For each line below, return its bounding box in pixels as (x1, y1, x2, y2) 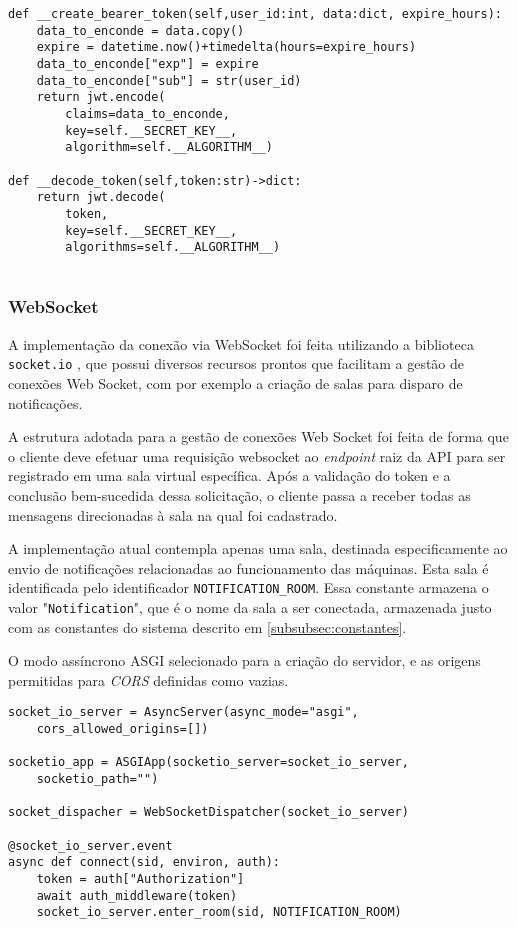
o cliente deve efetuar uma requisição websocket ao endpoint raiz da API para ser (8, 445, 506, 466)
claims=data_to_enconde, (65, 106, 230, 121)
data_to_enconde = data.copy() (36, 23, 245, 38)
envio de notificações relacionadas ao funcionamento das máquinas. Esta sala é (8, 557, 489, 578)
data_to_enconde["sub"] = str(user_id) (36, 73, 302, 88)
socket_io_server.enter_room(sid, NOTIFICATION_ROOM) (36, 905, 402, 920)
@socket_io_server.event (8, 838, 173, 853)
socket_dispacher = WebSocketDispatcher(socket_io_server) (8, 805, 409, 820)
